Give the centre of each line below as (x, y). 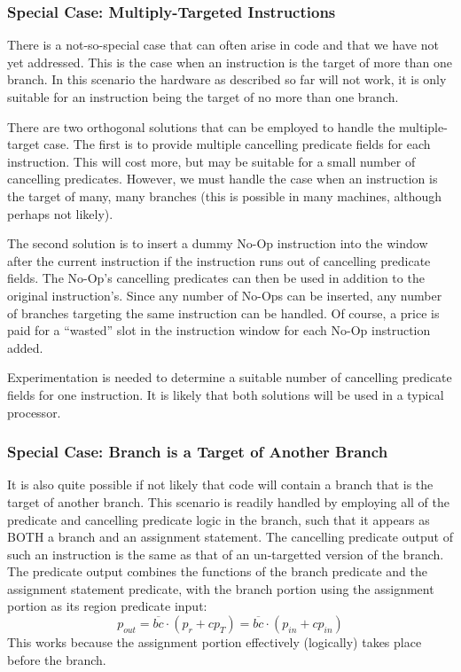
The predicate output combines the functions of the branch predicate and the (217, 571)
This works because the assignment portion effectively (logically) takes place (215, 642)
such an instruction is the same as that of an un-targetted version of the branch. (226, 554)
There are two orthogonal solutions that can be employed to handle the (201, 126)
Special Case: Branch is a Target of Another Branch (198, 452)
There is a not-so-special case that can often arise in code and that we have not (223, 45)
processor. (34, 412)
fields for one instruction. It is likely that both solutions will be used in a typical (226, 394)
